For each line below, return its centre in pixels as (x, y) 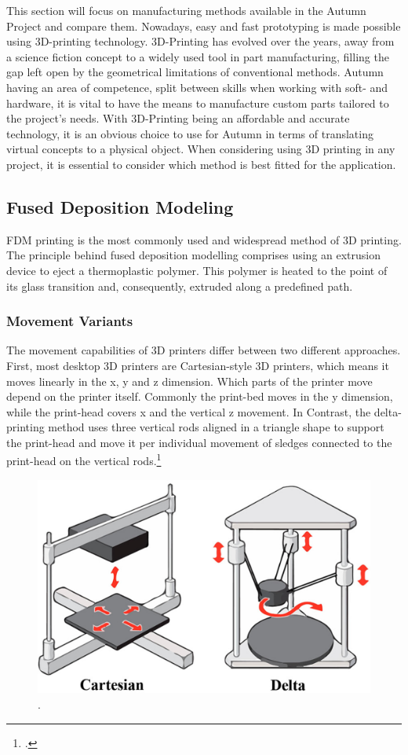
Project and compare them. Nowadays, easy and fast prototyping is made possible (204, 26)
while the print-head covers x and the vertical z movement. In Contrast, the (189, 411)
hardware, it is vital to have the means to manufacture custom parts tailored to (198, 103)
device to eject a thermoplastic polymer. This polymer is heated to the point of (197, 270)
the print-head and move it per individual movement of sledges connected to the (199, 442)
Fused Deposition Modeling (120, 206)
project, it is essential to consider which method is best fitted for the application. (201, 164)
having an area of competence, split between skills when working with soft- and (197, 87)
